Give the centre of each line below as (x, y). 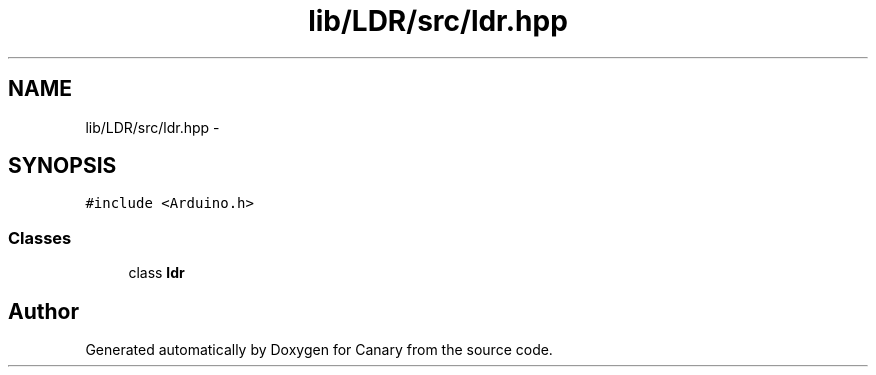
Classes (40, 237)
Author (43, 311)
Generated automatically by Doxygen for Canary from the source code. (319, 350)
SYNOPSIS (62, 166)
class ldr (156, 273)
